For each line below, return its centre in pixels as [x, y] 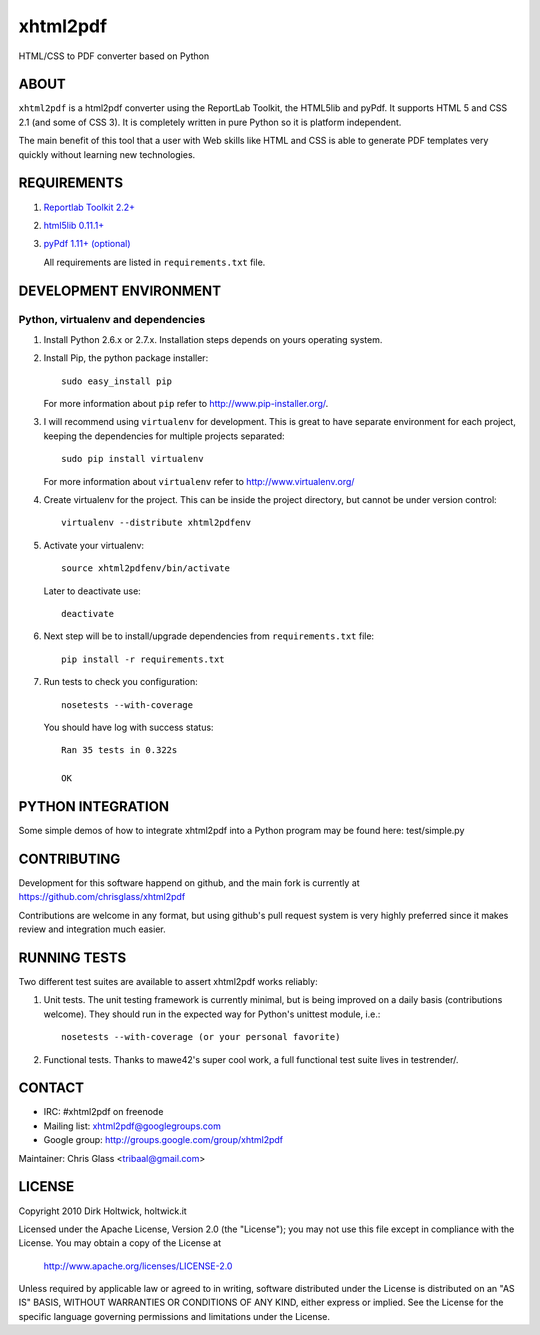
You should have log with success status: [128, 727]
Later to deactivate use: [92, 591]
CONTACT [51, 1088]
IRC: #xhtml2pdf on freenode [103, 1112]
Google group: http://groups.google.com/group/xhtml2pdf [163, 1140]
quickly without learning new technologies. [107, 154]
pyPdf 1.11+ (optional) [87, 244]
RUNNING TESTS [72, 957]
